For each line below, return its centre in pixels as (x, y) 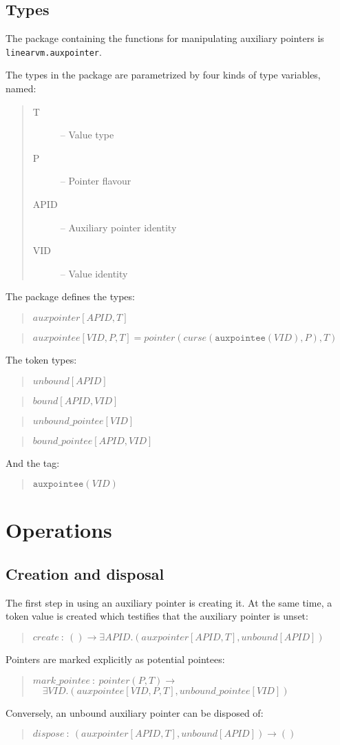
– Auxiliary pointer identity (118, 227)
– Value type (87, 135)
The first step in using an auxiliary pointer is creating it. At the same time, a (169, 602)
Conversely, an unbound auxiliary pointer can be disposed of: (135, 712)
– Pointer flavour (96, 181)
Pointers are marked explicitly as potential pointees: (115, 659)
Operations (59, 530)
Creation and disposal (85, 573)
